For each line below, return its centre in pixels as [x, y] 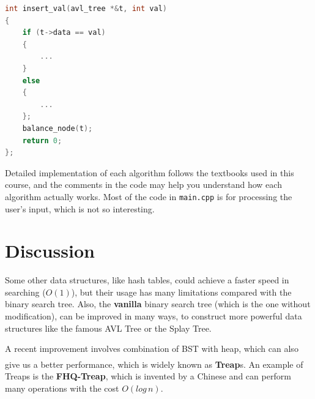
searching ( [25, 292]
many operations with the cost [62, 388]
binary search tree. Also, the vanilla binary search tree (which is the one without [158, 304]
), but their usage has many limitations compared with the [181, 292]
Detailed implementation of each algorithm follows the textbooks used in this [150, 172]
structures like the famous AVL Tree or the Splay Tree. [108, 328]
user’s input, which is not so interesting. [80, 208]
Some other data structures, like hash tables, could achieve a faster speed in [147, 280]
